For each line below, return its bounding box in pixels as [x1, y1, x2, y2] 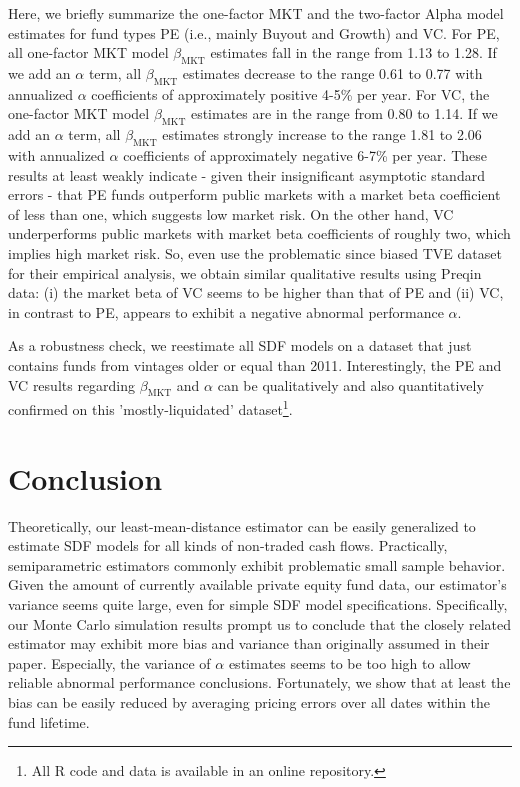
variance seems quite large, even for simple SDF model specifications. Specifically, [8, 594, 508, 615]
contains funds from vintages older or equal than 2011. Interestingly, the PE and [8, 354, 502, 375]
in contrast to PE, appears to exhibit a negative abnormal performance [8, 301, 444, 322]
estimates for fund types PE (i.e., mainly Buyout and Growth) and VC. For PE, [8, 22, 500, 43]
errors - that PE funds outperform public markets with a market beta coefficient [8, 184, 501, 205]
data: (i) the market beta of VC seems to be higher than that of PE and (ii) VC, [8, 282, 504, 303]
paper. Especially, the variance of [8, 652, 211, 673]
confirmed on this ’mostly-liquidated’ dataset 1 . [8, 396, 293, 419]
